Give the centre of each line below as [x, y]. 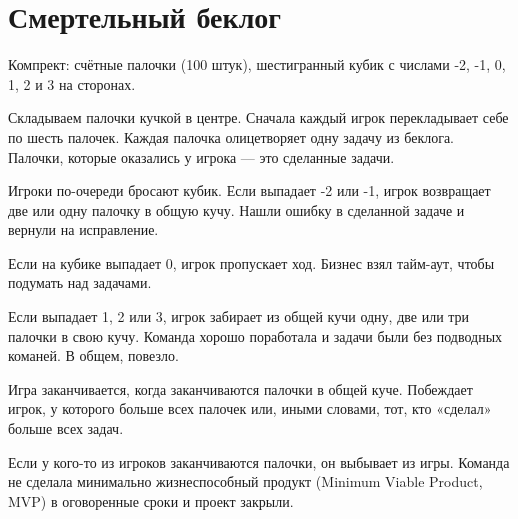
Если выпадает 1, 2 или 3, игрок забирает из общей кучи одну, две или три [239, 316]
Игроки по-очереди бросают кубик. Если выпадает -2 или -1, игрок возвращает [249, 190]
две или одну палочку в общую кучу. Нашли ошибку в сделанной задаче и [236, 209]
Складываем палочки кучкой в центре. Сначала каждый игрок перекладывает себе [258, 117]
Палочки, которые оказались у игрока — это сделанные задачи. [201, 156]
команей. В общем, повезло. [93, 355]
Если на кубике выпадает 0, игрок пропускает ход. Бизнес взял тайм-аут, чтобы [251, 262]
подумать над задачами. [80, 282]
